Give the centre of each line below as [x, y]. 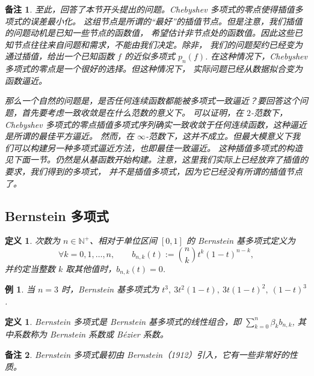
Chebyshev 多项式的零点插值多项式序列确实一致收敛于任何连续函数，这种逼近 [156, 124]
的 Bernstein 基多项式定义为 [241, 241]
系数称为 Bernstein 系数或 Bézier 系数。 [91, 334]
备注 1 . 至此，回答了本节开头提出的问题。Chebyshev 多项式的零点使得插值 [150, 9]
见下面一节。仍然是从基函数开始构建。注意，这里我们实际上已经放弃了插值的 [156, 159]
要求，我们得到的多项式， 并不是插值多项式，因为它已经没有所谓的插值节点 [154, 171]
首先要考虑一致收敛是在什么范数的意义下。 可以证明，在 [133, 112]
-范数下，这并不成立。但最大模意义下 [219, 136]
